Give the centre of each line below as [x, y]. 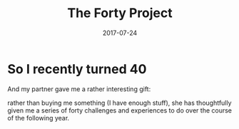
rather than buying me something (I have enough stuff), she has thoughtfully [119, 103]
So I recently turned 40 [77, 69]
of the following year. [39, 118]
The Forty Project [120, 13]
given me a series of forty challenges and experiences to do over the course [120, 110]
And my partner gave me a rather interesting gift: [79, 89]
